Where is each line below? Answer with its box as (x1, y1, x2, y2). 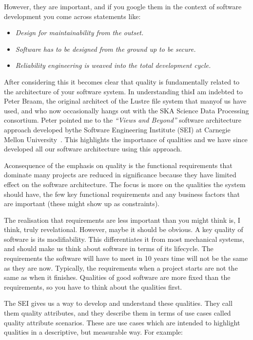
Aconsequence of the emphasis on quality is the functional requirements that (4, 160, 233, 170)
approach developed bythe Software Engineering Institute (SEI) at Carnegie (4, 124, 231, 134)
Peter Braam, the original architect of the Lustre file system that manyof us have (4, 96, 247, 106)
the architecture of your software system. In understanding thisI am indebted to (4, 86, 243, 96)
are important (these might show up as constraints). (4, 198, 159, 209)
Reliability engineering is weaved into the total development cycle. (15, 60, 211, 70)
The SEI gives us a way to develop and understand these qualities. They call (4, 298, 233, 308)
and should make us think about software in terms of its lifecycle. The (4, 243, 214, 254)
